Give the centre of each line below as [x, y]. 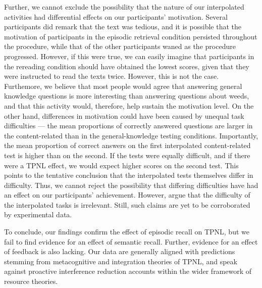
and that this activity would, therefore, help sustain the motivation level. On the [129, 105]
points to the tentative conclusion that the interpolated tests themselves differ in [129, 175]
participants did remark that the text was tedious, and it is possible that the [123, 27]
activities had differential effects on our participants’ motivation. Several [116, 16]
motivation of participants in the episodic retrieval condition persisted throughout [131, 36]
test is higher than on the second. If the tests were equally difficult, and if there [127, 155]
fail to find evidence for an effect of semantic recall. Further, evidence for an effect [131, 241]
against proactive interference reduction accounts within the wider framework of [128, 271]
